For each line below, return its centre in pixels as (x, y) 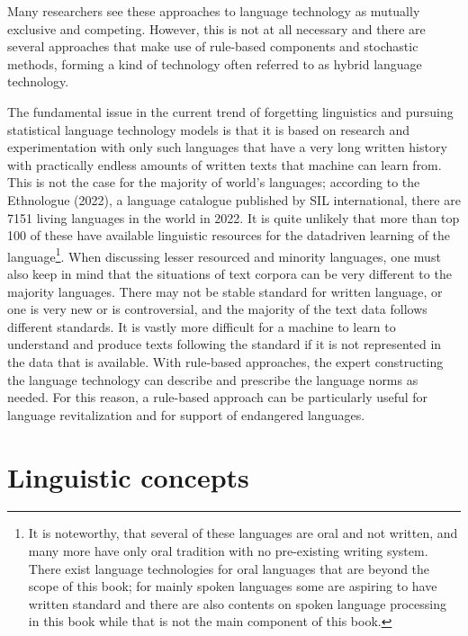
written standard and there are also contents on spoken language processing (238, 603)
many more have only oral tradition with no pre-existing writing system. (228, 551)
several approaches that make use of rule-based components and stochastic (213, 46)
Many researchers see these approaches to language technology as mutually (214, 11)
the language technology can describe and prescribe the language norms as (213, 379)
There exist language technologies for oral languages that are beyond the (229, 568)
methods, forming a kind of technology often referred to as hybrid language (215, 63)
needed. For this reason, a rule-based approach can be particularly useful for (218, 397)
